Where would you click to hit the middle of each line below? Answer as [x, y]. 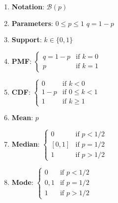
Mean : [22, 117]
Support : [27, 39]
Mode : [22, 182]
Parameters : [32, 23]
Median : [26, 144]
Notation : [28, 6]
